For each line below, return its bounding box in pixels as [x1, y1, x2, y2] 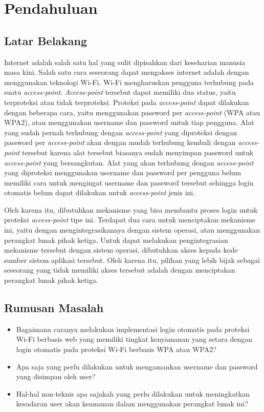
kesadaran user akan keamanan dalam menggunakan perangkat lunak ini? [16, 398, 248, 409]
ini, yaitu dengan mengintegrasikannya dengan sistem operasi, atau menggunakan [4, 224, 260, 235]
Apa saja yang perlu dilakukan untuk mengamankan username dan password [16, 361, 258, 372]
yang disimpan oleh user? [16, 371, 96, 382]
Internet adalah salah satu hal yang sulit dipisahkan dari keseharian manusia [4, 56, 246, 67]
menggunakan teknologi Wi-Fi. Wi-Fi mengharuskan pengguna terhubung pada [4, 76, 254, 87]
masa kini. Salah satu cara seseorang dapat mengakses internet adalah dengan [4, 67, 249, 77]
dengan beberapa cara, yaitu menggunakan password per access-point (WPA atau [4, 107, 260, 117]
